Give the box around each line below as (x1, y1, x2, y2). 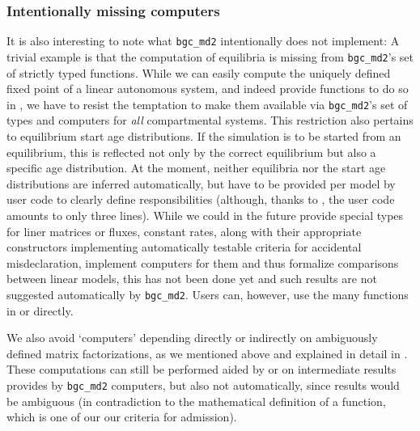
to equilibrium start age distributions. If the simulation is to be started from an (6, 127, 401, 144)
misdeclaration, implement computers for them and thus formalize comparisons (6, 254, 399, 271)
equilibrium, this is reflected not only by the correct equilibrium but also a (6, 143, 376, 160)
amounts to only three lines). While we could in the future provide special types (6, 206, 404, 223)
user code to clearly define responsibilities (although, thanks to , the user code (6, 191, 395, 208)
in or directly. (6, 302, 74, 319)
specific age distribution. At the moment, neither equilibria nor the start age (6, 159, 386, 176)
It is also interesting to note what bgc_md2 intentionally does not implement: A (6, 32, 400, 49)
